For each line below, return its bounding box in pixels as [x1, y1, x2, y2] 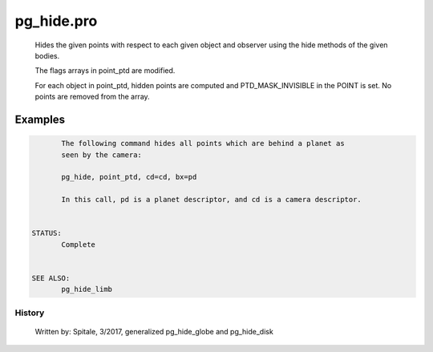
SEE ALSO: [31, 273, 71, 282]
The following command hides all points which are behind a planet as [61, 139, 345, 148]
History [14, 307, 45, 318]
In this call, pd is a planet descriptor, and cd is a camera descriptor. [61, 195, 362, 204]
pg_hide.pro [14, 12, 98, 30]
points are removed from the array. [34, 92, 150, 102]
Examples [14, 112, 66, 126]
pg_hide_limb [61, 285, 112, 294]
